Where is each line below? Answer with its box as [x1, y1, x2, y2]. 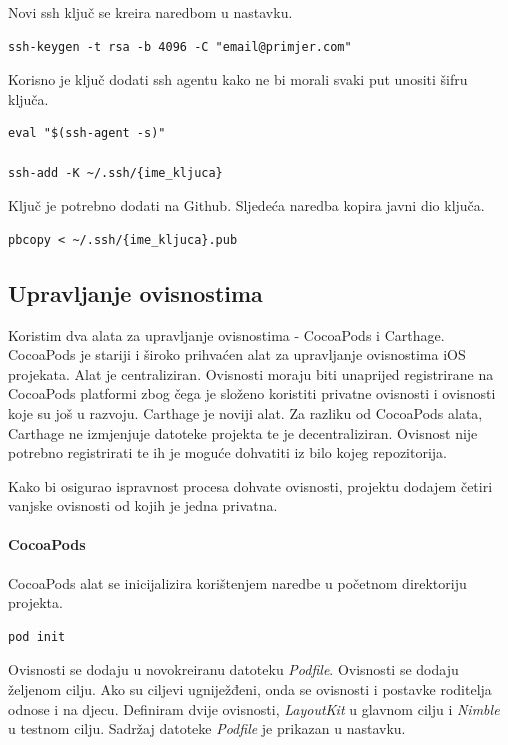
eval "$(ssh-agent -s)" [8, 126, 166, 141]
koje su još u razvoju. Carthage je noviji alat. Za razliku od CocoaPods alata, [8, 402, 483, 423]
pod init [8, 629, 66, 644]
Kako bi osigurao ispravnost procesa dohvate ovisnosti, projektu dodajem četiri [8, 475, 493, 496]
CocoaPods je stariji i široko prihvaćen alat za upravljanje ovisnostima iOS [8, 344, 466, 365]
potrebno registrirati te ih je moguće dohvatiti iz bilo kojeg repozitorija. [8, 442, 448, 463]
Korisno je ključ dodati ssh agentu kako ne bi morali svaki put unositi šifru [8, 69, 468, 90]
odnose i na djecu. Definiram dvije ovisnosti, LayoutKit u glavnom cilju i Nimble [8, 698, 500, 719]
